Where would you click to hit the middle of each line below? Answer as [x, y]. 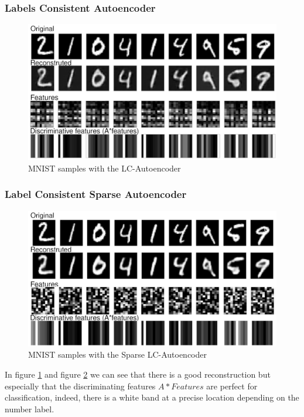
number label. [30, 408]
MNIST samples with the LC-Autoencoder [105, 168]
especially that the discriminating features [80, 386]
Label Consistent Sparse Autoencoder [96, 194]
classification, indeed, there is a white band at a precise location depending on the [152, 397]
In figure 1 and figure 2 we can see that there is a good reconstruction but [138, 374]
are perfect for [232, 386]
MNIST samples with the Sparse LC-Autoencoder [117, 354]
